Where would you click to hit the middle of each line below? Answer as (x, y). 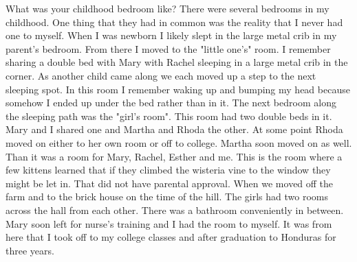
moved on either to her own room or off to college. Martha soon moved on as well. (179, 142)
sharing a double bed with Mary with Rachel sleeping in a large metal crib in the (177, 62)
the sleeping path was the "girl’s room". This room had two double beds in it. (169, 116)
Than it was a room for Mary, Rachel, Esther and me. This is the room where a (174, 156)
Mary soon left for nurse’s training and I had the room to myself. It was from (169, 223)
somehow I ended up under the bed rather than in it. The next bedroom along (171, 103)
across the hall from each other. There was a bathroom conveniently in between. (175, 210)
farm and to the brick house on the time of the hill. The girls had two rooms (167, 196)
